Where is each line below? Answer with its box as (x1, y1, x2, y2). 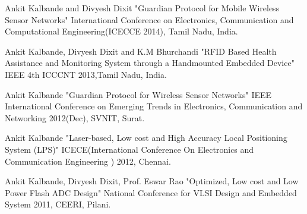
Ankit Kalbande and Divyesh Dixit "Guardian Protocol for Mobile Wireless (5, 2, 280, 14)
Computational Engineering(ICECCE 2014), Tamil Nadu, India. (5, 25, 238, 37)
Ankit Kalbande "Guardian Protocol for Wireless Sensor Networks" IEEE (5, 88, 272, 100)
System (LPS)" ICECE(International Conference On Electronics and (5, 143, 254, 155)
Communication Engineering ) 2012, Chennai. (5, 155, 171, 167)
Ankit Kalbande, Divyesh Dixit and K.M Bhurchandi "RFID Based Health (5, 45, 277, 57)
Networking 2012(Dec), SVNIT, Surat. (5, 111, 145, 124)
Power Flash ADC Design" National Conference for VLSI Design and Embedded (5, 186, 297, 199)
